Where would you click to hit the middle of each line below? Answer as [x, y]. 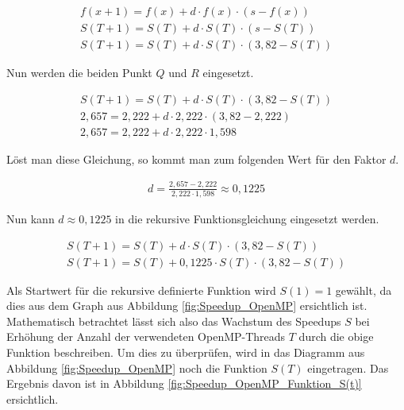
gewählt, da [364, 290]
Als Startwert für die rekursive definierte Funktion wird [141, 290]
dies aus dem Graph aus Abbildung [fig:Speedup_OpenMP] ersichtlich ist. [187, 306]
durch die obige [336, 337]
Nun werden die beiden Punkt [79, 73]
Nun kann [31, 219]
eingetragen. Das [348, 367]
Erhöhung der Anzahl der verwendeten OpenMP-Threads [146, 337]
